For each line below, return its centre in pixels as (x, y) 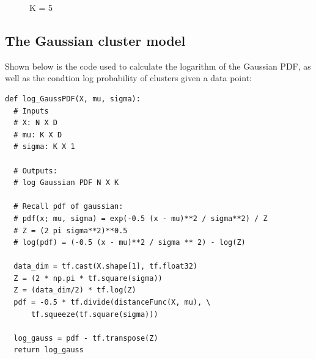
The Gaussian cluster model (95, 40)
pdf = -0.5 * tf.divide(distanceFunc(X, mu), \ (112, 303)
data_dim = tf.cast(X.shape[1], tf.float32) (105, 267)
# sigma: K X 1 (44, 147)
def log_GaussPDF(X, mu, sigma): (73, 99)
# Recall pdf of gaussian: (68, 207)
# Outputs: (35, 171)
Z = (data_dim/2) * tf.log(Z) (75, 290)
